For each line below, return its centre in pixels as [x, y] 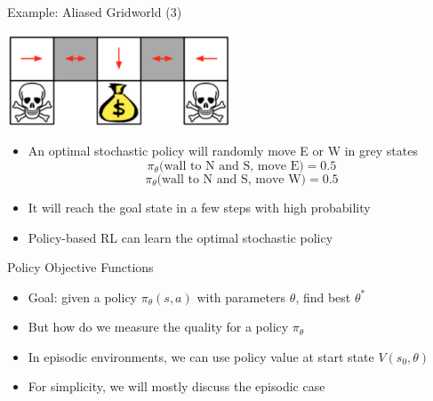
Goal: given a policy [83, 297]
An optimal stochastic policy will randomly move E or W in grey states [223, 151]
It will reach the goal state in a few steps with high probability [199, 207]
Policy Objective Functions [80, 267]
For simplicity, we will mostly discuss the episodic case [176, 386]
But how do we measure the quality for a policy [158, 327]
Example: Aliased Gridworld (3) [95, 12]
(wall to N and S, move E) [231, 166]
